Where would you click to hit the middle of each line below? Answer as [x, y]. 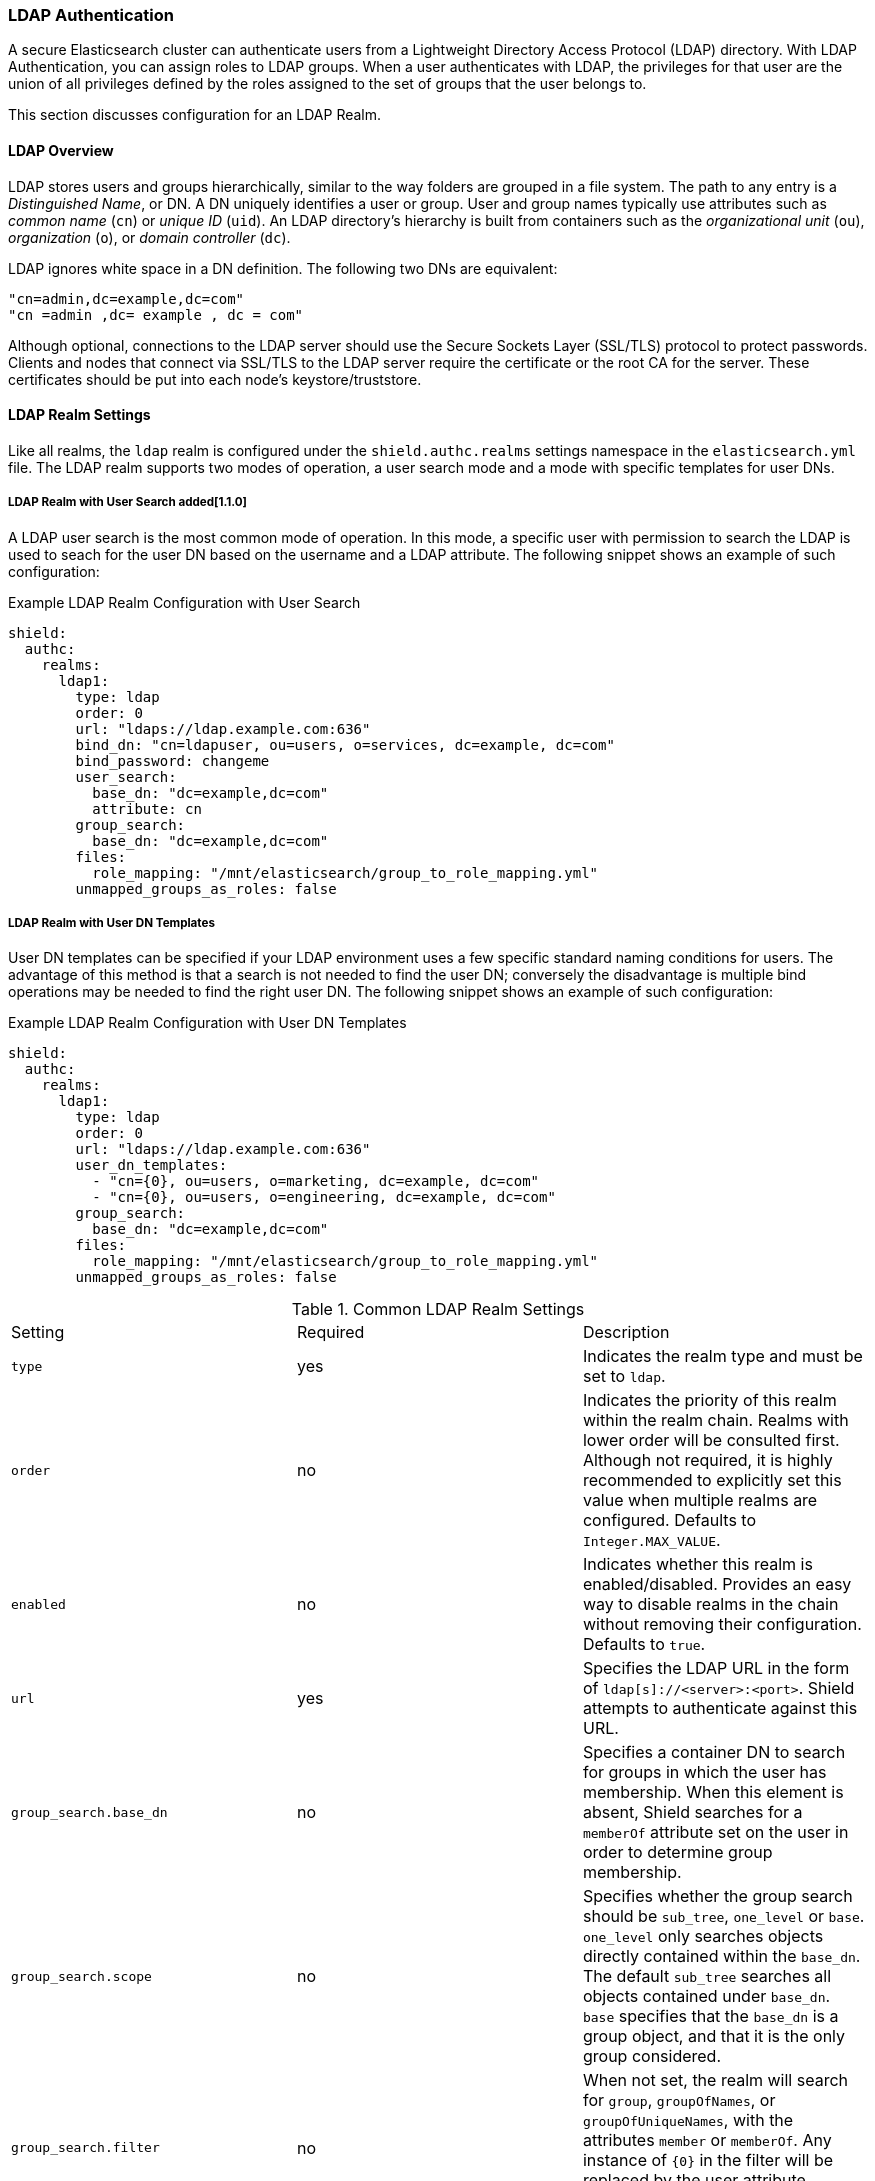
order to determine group [677, 1852]
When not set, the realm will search [715, 2080]
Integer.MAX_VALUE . [651, 1540]
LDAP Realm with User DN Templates [111, 922]
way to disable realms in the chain [710, 1604]
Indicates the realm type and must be [722, 1356]
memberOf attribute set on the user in [715, 1832]
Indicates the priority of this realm [709, 1400]
